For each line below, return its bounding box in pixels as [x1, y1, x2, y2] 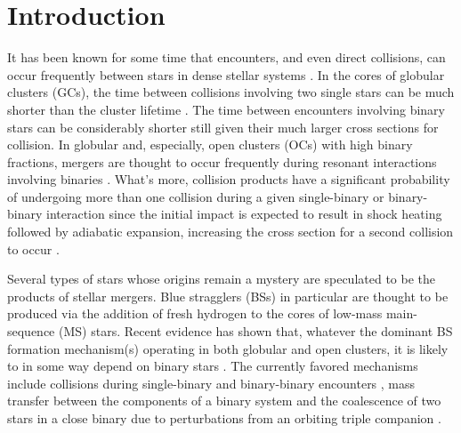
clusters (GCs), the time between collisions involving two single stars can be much [7, 83, 455, 101]
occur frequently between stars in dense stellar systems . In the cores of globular [7, 65, 445, 84]
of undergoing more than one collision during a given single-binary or [7, 187, 384, 205]
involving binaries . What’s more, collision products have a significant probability [7, 170, 450, 188]
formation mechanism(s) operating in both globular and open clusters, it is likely [7, 339, 449, 357]
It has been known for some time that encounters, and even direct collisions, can [7, 48, 446, 67]
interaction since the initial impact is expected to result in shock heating [46, 204, 442, 223]
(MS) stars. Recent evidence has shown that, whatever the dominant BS [59, 322, 453, 341]
